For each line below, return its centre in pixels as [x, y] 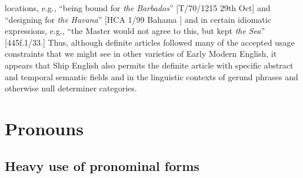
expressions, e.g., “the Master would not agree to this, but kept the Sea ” [135, 31]
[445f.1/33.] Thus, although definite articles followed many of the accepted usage [150, 42]
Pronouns [44, 128]
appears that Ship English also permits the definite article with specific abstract [149, 65]
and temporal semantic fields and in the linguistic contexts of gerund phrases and [151, 76]
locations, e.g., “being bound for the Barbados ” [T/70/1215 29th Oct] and [138, 8]
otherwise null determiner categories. [71, 88]
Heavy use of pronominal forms [102, 165]
